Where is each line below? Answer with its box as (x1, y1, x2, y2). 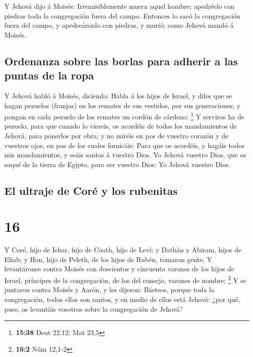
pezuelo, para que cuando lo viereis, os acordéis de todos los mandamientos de (4, 121, 237, 131)
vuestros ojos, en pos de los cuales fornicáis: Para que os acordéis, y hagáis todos (4, 140, 245, 150)
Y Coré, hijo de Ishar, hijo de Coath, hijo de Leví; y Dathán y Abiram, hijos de (4, 244, 241, 255)
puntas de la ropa (4, 68, 94, 83)
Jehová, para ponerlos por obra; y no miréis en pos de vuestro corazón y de (4, 131, 229, 140)
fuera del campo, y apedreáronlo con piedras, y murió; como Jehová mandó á (4, 20, 234, 30)
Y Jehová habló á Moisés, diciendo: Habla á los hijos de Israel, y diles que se (4, 90, 232, 100)
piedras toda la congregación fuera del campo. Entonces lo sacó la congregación (4, 10, 240, 20)
